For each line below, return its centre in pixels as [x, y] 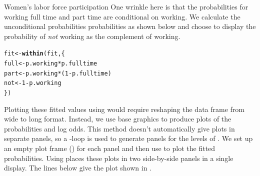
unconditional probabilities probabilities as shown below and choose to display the [130, 26]
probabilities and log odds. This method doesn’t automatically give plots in [119, 128]
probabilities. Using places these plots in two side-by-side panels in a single [119, 158]
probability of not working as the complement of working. [92, 36]
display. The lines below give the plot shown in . [78, 168]
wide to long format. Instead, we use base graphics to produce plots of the [118, 119]
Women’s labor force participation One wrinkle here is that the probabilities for [126, 6]
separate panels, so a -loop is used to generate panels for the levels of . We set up [128, 138]
